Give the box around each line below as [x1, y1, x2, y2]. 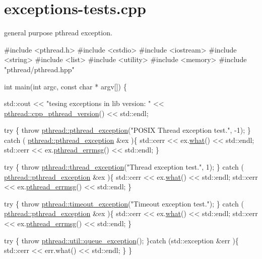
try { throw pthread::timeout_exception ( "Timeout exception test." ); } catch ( [4, 198, 244, 209]
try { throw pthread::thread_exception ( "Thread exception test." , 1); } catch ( [4, 162, 244, 172]
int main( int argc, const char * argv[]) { [4, 81, 127, 91]
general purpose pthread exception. [4, 27, 112, 38]
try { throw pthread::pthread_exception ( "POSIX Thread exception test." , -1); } [4, 125, 251, 135]
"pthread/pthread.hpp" [4, 64, 75, 74]
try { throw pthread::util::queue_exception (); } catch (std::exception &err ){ [4, 235, 239, 245]
